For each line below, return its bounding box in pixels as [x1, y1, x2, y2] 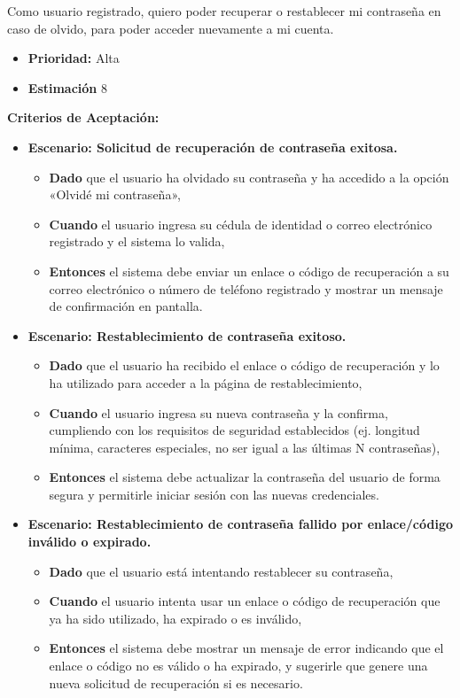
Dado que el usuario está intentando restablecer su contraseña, [49, 562, 394, 580]
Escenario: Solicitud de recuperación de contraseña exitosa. [27, 137, 398, 156]
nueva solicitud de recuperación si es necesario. [49, 673, 303, 692]
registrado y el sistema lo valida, [49, 232, 225, 251]
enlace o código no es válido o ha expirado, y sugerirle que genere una [49, 656, 428, 675]
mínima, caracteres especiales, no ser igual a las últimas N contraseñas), [49, 438, 441, 456]
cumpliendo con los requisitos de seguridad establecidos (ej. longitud [49, 421, 420, 439]
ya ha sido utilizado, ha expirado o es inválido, [49, 609, 302, 627]
